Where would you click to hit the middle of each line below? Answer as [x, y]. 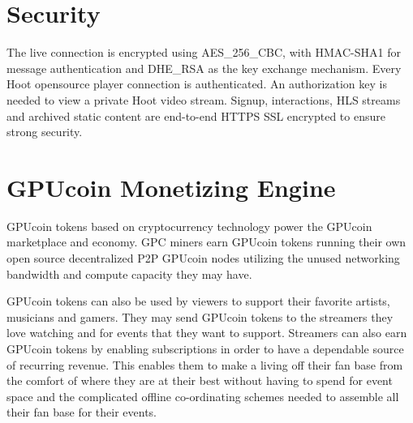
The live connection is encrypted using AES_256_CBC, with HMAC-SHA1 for [204, 52]
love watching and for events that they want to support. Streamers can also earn [207, 333]
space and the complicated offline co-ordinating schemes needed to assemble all [203, 396]
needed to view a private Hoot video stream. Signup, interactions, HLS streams [204, 99]
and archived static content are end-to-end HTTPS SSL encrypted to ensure [196, 115]
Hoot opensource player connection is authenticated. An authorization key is [197, 84]
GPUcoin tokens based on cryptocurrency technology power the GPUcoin [189, 226]
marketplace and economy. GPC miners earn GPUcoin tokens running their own [206, 242]
